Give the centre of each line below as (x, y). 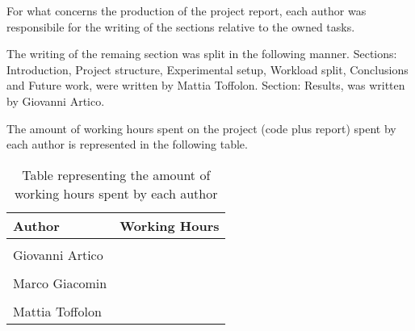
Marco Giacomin (60, 283)
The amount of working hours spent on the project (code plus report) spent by (201, 128)
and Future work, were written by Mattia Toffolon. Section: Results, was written (206, 85)
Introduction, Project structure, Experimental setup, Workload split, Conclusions (207, 69)
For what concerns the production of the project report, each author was (187, 10)
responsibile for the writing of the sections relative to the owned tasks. (181, 26)
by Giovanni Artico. (56, 101)
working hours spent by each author (116, 193)
